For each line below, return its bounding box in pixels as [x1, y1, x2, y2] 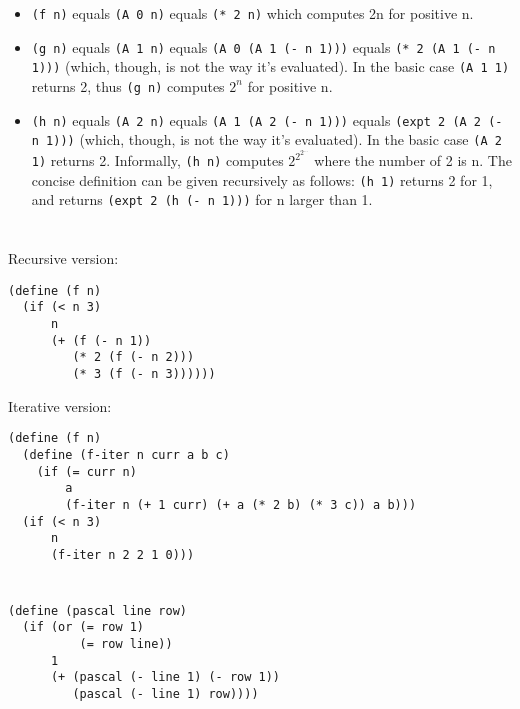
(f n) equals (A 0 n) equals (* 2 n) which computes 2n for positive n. [31, 3, 474, 23]
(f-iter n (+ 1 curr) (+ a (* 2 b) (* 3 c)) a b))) [65, 497, 417, 512]
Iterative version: [8, 395, 112, 416]
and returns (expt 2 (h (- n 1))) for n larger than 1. [31, 189, 373, 210]
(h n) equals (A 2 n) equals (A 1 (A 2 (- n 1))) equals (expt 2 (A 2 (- [31, 109, 503, 130]
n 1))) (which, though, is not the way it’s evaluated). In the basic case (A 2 [31, 129, 502, 150]
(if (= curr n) [36, 464, 137, 479]
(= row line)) [79, 637, 173, 652]
